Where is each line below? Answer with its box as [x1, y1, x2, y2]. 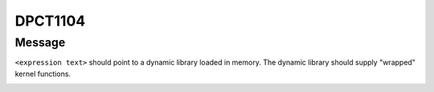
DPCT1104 [14, 12, 86, 30]
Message [14, 35, 66, 50]
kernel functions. [14, 69, 72, 78]
